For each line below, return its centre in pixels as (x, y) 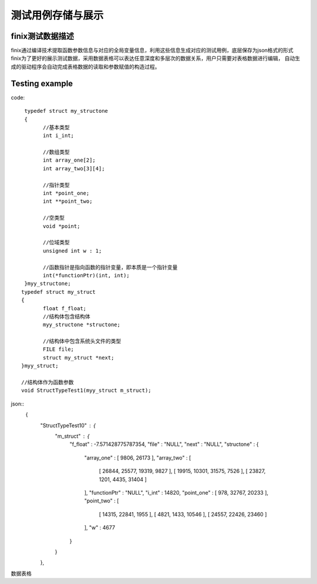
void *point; (62, 226)
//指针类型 (56, 185)
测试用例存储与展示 (57, 15)
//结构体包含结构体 (67, 316)
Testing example (42, 83)
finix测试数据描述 (43, 36)
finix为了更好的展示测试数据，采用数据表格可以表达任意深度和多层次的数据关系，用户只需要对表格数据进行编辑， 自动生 (156, 58)
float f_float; (65, 308)
